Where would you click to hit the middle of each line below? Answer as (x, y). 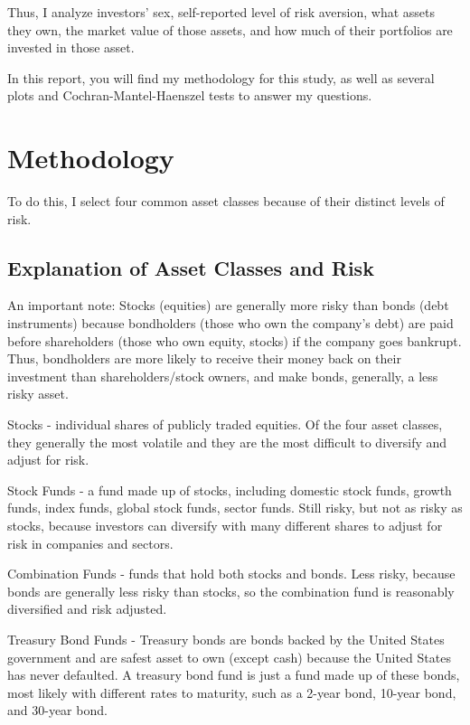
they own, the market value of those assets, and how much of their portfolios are (230, 29)
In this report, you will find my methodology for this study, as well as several (221, 77)
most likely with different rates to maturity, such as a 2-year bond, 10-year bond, (232, 692)
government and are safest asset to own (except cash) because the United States (229, 657)
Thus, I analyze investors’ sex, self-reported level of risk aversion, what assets (221, 12)
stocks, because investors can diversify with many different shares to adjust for (225, 526)
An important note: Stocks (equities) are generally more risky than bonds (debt (228, 305)
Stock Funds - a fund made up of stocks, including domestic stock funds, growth (230, 490)
